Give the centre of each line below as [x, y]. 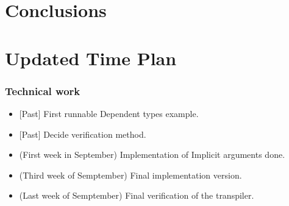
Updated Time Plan [91, 58]
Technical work [43, 91]
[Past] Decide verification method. [83, 134]
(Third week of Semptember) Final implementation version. [130, 175]
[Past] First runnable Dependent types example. [109, 113]
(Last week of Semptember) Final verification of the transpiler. [137, 195]
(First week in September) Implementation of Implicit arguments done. [152, 154]
